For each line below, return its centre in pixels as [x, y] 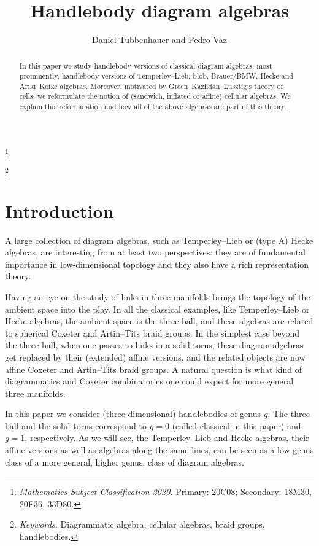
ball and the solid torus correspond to [76, 425]
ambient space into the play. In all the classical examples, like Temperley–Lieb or [157, 309]
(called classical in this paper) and [236, 425]
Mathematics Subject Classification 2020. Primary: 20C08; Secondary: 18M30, [165, 492]
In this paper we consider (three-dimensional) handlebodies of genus [133, 414]
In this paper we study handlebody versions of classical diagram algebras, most [146, 65]
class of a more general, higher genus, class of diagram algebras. [125, 462]
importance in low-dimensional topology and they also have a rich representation [157, 264]
